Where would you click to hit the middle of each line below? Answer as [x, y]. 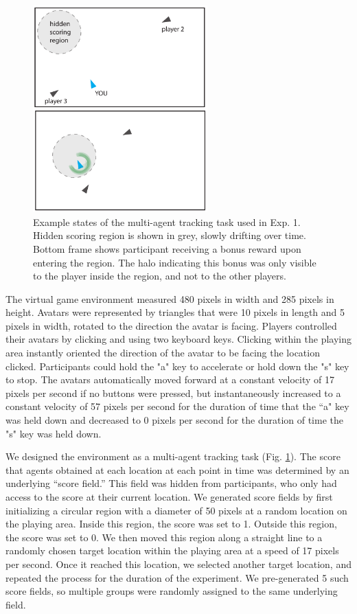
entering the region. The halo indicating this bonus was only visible [175, 262]
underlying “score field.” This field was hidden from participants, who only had [171, 483]
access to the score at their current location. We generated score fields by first [169, 497]
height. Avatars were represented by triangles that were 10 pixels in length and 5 [175, 312]
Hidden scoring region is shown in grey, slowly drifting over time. [170, 235]
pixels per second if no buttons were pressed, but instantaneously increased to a [173, 393]
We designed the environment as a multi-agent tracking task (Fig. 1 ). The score [173, 456]
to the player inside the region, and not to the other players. [160, 276]
